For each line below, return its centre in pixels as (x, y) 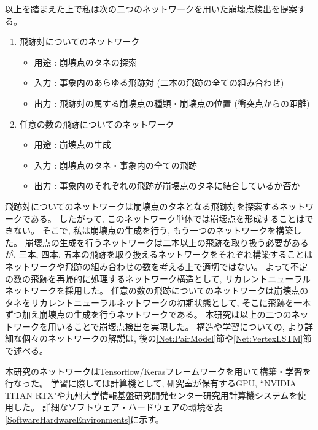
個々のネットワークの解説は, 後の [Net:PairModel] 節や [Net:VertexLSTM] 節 (167, 338)
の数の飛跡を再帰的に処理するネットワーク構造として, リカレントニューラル (158, 278)
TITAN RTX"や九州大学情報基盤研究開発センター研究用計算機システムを (151, 395)
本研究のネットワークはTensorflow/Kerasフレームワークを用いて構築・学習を (158, 371)
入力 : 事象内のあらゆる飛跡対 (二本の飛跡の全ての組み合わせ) (159, 83)
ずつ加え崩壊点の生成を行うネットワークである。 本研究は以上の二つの (148, 314)
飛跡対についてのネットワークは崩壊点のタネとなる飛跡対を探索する (142, 206)
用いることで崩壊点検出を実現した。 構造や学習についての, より (176, 326)
